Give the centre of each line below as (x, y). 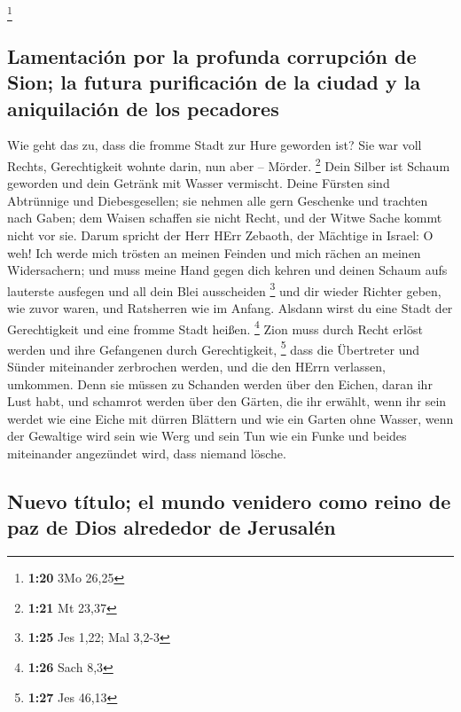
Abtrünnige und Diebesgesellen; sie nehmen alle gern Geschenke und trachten (218, 200)
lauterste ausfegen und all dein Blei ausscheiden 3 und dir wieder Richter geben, (224, 289)
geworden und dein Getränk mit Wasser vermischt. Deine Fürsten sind (199, 183)
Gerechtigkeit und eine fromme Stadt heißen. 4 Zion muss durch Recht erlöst (215, 327)
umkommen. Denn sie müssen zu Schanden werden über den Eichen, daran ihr (220, 383)
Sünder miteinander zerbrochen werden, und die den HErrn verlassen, (196, 367)
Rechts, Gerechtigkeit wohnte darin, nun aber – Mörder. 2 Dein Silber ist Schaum (229, 164)
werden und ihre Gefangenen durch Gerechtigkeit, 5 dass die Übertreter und (213, 348)
